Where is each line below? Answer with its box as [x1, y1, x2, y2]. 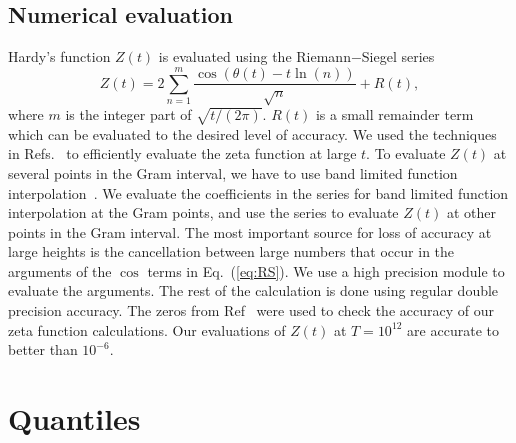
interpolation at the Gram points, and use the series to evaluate [8, 202, 399, 223]
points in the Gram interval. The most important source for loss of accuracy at [8, 221, 492, 242]
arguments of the [8, 260, 112, 281]
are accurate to [407, 319, 499, 340]
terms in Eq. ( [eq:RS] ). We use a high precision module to [147, 260, 505, 281]
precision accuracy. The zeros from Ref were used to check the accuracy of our [8, 300, 494, 321]
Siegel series [361, 46, 435, 67]
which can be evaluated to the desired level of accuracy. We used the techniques [8, 123, 497, 144]
